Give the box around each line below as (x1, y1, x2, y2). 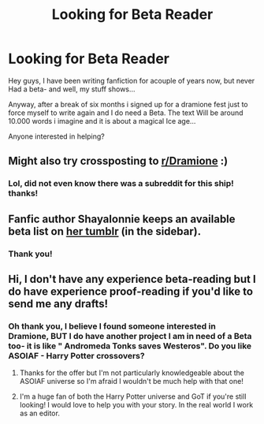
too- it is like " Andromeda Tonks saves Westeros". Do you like (8, 340, 252, 351)
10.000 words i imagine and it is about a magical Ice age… (8, 116, 196, 125)
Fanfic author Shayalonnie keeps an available (8, 212, 236, 225)
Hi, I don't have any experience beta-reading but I (8, 272, 256, 285)
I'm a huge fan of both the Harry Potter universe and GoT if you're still (19, 392, 247, 401)
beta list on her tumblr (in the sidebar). (8, 225, 202, 238)
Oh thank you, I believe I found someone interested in (8, 321, 217, 332)
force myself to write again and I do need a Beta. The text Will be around (8, 108, 244, 117)
